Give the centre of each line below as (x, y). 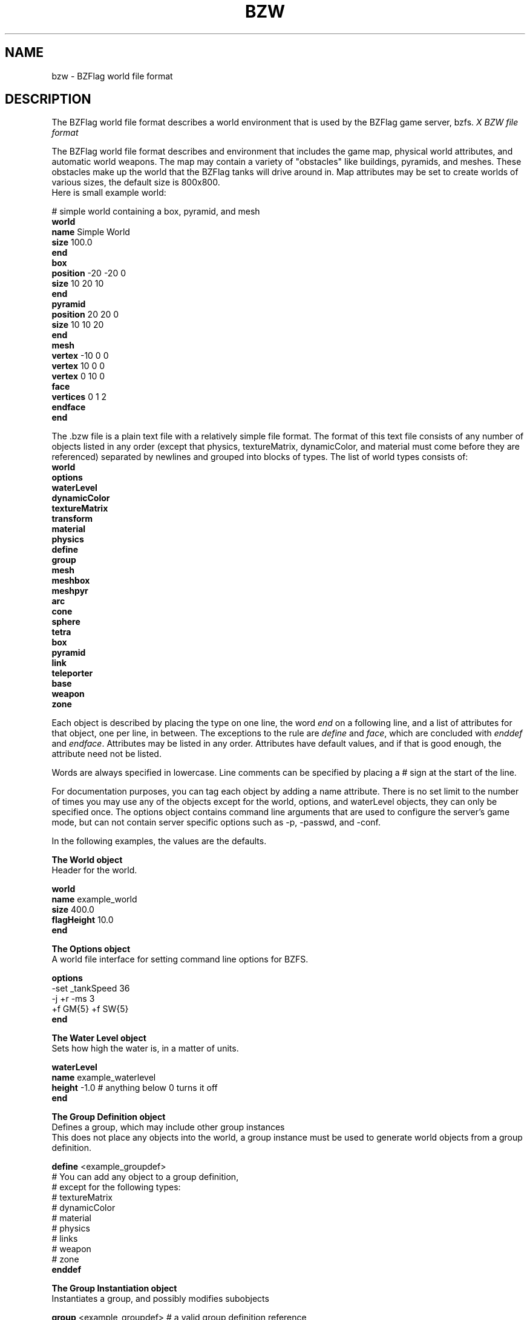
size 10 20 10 (78, 284)
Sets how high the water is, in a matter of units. (145, 1048)
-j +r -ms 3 (73, 999)
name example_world (94, 899)
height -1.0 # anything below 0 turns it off (135, 1088)
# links (65, 1239)
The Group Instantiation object (114, 1288)
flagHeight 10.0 (83, 920)
